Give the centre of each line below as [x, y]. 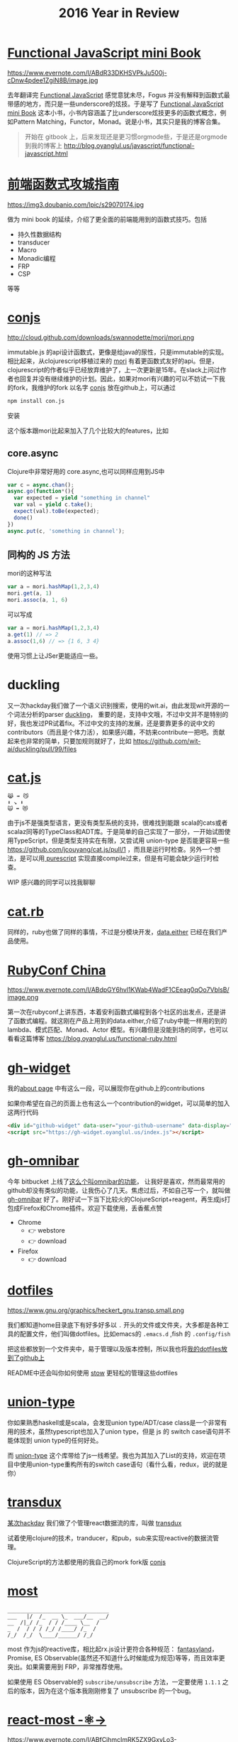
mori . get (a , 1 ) [30, 594]
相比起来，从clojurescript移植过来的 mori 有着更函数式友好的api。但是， [113, 361]
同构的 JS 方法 [39, 554]
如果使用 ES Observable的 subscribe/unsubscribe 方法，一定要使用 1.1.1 [114, 1682]
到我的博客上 [43, 145]
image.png [23, 997]
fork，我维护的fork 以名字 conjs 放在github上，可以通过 [94, 387]
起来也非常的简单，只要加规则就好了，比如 [69, 741]
